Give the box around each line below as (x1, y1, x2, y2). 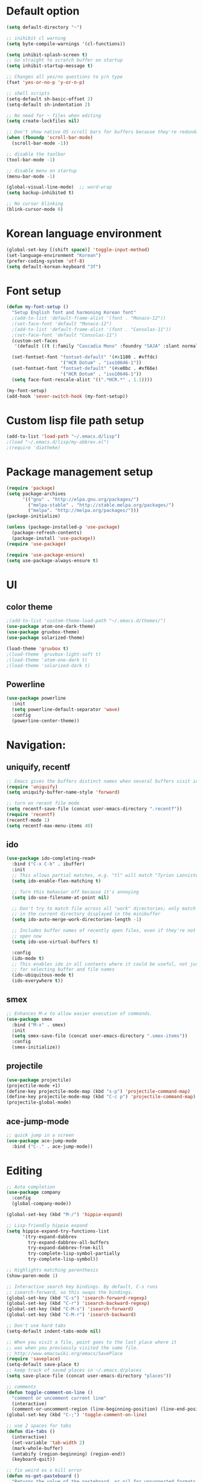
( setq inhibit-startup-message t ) (6, 63, 94, 69)
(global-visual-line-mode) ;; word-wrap (6, 184, 112, 190)
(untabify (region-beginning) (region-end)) (11, 1451, 126, 1457)
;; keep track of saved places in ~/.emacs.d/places (6, 1367, 142, 1373)
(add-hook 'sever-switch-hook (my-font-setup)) (6, 393, 129, 400)
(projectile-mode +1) (6, 1082, 61, 1089)
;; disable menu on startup (6, 167, 77, 173)
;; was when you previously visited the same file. (6, 1345, 139, 1351)
